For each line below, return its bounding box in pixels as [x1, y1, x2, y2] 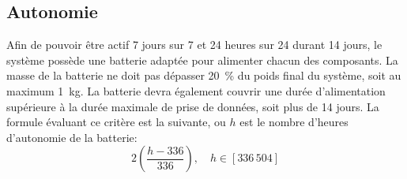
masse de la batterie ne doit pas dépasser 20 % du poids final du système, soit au [6, 67, 401, 84]
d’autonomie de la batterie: [6, 129, 138, 145]
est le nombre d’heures [239, 114, 349, 130]
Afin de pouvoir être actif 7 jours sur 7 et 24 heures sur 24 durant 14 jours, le [6, 36, 383, 53]
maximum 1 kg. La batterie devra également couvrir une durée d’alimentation [6, 82, 386, 99]
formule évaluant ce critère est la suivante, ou [6, 114, 226, 130]
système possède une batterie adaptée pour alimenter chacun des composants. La [6, 51, 398, 68]
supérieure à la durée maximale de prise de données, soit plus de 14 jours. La [6, 98, 379, 114]
